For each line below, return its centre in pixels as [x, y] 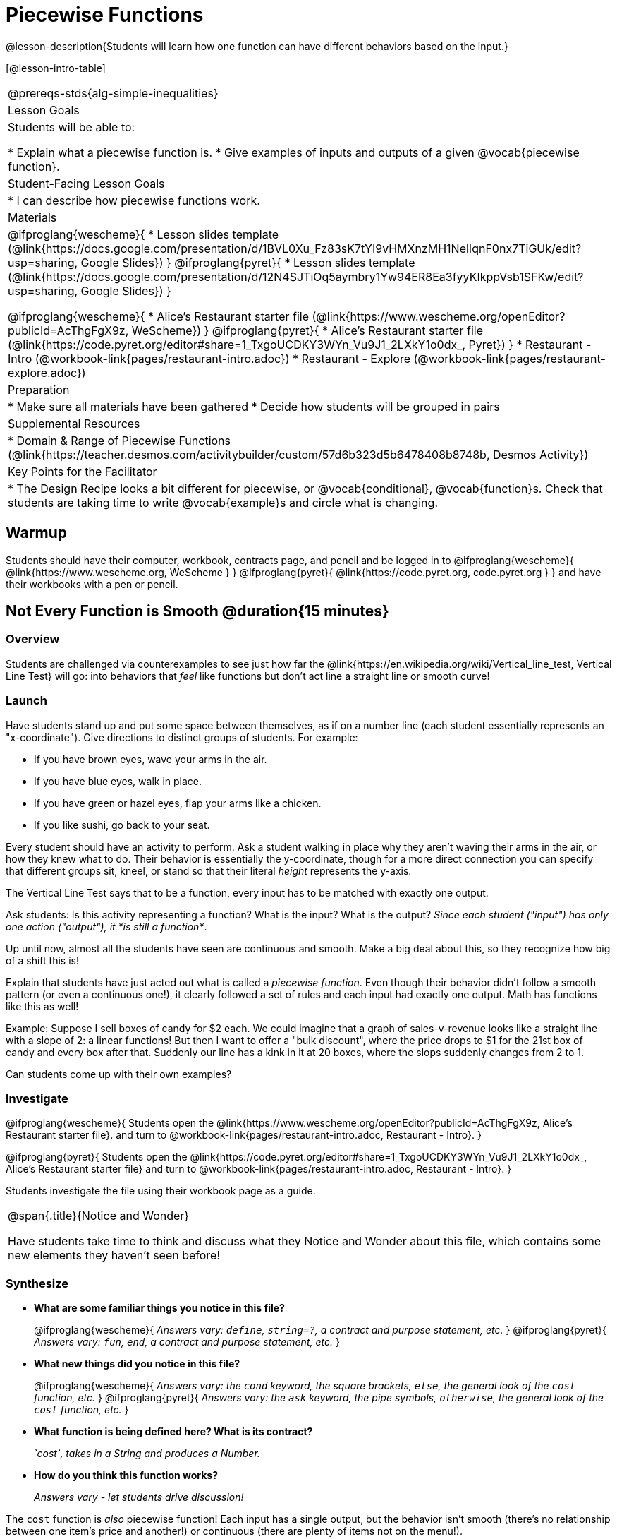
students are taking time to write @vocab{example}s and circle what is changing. [223, 502]
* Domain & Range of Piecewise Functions [120, 440]
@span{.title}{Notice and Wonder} [99, 1216]
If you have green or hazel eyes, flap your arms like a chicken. [178, 803]
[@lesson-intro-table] [56, 68]
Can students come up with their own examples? [119, 1074]
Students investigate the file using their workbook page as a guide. [161, 1191]
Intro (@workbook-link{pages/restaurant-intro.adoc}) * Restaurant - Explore [209, 358]
